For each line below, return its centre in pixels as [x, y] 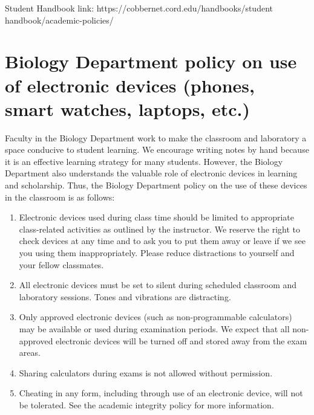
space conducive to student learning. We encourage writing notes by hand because [157, 150]
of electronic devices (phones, [130, 85]
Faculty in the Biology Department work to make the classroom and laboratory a [156, 137]
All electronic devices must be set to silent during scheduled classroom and [158, 285]
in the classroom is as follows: [60, 197]
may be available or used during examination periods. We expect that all [154, 329]
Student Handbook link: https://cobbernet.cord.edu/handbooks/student [139, 8]
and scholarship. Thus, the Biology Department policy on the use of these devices [156, 185]
